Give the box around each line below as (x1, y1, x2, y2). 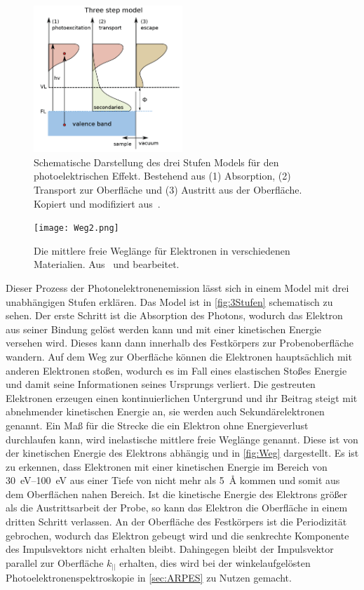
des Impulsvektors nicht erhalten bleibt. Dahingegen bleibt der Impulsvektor (6, 542, 334, 556)
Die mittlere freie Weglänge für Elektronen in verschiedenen (34, 243, 290, 257)
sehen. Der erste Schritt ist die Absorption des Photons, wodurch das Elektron (6, 308, 343, 323)
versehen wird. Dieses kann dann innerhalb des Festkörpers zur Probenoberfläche (6, 335, 354, 350)
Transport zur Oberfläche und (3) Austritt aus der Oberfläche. (34, 182, 302, 196)
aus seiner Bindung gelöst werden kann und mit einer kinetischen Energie (6, 321, 322, 336)
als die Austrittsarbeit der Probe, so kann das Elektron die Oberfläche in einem (6, 500, 348, 515)
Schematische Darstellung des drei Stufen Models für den (34, 154, 279, 169)
